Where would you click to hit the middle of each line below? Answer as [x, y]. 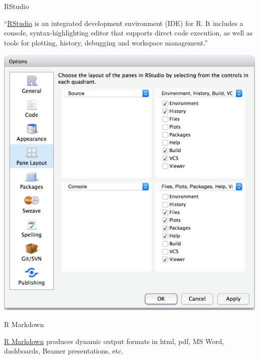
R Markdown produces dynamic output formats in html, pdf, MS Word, [114, 341]
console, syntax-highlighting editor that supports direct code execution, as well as [129, 33]
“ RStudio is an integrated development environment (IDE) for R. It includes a [124, 23]
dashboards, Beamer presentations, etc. [64, 351]
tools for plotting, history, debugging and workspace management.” [106, 42]
